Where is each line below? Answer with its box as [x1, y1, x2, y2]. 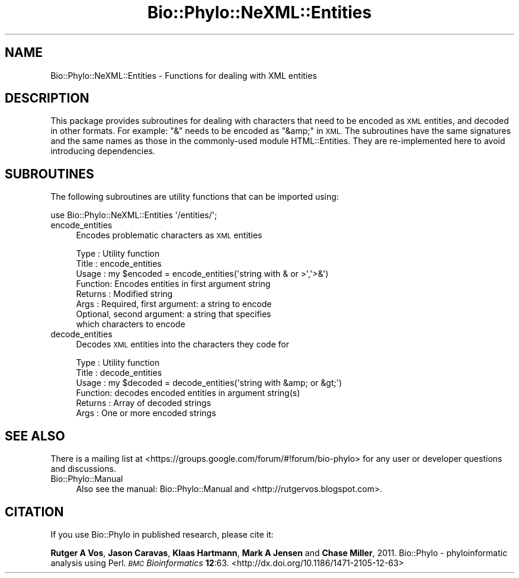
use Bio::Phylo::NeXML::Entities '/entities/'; [50, 210, 217, 221]
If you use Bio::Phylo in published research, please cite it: [50, 529, 274, 539]
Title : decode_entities [76, 368, 162, 378]
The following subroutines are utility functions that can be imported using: [50, 191, 339, 202]
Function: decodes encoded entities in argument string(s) [76, 388, 300, 398]
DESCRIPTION [5, 91, 89, 106]
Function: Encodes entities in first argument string [76, 279, 271, 289]
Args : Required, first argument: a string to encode [76, 299, 272, 309]
